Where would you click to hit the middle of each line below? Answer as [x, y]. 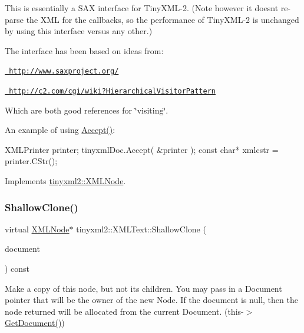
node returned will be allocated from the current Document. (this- [124, 311]
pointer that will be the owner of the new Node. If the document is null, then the [151, 300]
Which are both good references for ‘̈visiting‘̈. [87, 110]
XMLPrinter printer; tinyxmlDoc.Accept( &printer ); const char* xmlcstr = [142, 149]
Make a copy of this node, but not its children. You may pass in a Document [143, 288]
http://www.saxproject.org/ [64, 71]
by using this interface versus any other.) [79, 31]
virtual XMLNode [37, 229]
